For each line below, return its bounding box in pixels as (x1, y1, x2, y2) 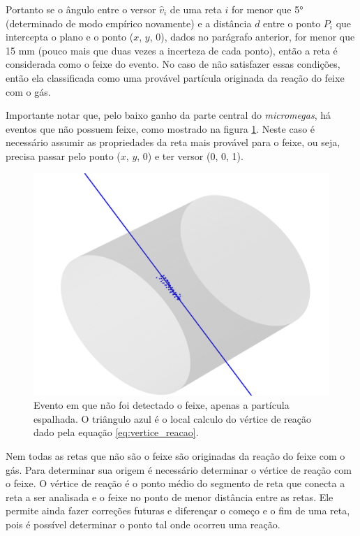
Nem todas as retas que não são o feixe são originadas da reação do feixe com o (6, 448, 345, 463)
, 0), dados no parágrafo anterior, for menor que (149, 29, 355, 44)
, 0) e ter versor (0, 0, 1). (137, 148, 243, 163)
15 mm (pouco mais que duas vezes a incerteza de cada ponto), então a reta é (6, 43, 338, 57)
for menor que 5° (231, 2, 303, 16)
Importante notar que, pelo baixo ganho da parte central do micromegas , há (6, 108, 331, 122)
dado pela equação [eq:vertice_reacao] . (33, 425, 199, 440)
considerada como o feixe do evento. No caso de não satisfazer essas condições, (6, 57, 340, 71)
